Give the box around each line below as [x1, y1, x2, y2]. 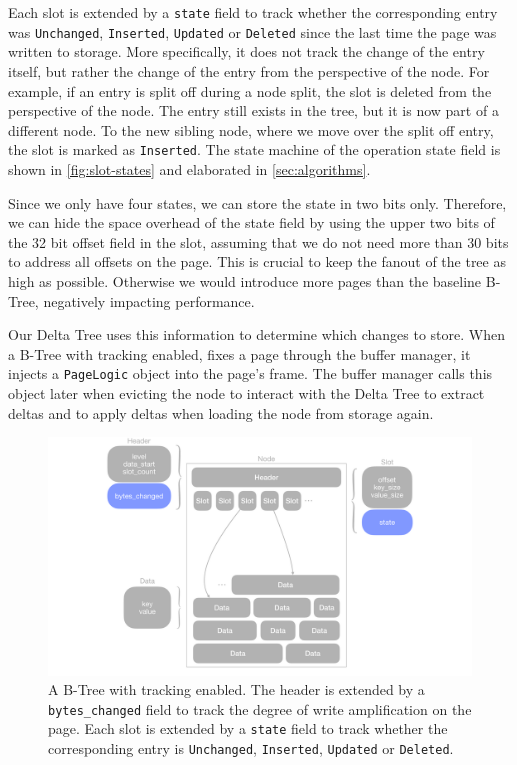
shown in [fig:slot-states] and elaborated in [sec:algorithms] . [8, 158, 371, 179]
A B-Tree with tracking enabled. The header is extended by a [48, 679, 425, 700]
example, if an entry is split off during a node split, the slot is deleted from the [8, 80, 492, 101]
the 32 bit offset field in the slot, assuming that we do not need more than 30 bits [8, 231, 509, 252]
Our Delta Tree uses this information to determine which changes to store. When [8, 324, 505, 345]
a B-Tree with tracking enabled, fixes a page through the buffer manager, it [8, 343, 471, 364]
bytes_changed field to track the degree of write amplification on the [48, 698, 472, 719]
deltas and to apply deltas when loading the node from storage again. [8, 402, 434, 423]
